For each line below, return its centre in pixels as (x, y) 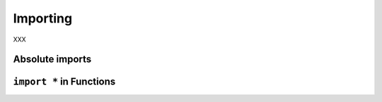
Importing (43, 18)
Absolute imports (52, 59)
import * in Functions (64, 82)
